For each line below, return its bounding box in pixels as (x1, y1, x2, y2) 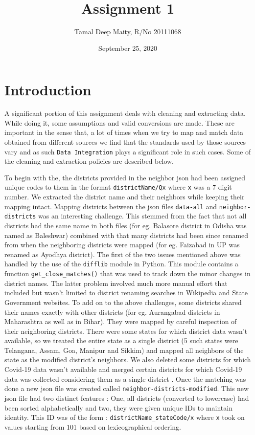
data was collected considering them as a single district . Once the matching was (4, 373, 246, 384)
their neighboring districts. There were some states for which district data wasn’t (4, 326, 248, 336)
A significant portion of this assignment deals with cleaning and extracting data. (4, 108, 246, 118)
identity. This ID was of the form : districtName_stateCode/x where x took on (4, 412, 245, 422)
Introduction (4, 80, 92, 100)
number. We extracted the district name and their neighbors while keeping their (4, 192, 245, 202)
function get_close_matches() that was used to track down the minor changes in (4, 268, 251, 279)
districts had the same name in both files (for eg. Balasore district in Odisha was (4, 220, 247, 231)
